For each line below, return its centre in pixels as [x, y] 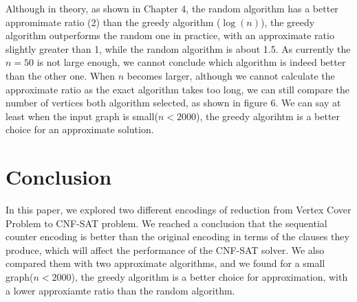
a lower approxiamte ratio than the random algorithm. [120, 290]
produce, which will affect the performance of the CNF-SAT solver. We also [165, 249]
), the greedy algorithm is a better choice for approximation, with [209, 277]
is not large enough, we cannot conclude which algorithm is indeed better [191, 62]
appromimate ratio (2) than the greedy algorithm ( [113, 22]
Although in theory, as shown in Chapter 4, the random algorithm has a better [172, 8]
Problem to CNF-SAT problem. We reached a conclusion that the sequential [166, 223]
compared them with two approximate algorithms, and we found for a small [165, 263]
